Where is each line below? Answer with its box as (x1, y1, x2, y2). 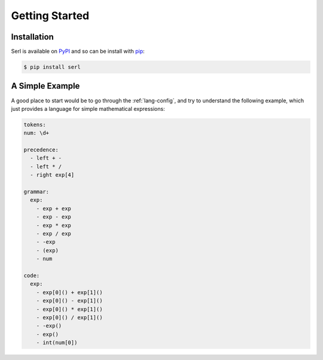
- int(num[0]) (36, 339, 78, 346)
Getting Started (11, 9, 90, 22)
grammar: (23, 189, 50, 195)
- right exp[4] (30, 171, 75, 179)
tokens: (23, 121, 46, 128)
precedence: (23, 147, 59, 153)
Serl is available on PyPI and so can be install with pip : (11, 48, 145, 55)
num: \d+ (23, 129, 50, 137)
